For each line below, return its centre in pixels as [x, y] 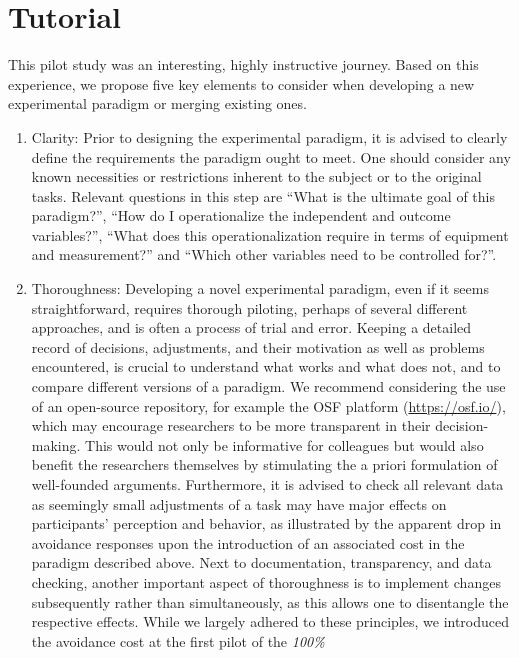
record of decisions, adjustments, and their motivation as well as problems [258, 346]
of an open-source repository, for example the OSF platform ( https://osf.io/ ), [268, 405]
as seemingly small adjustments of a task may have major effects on [239, 503]
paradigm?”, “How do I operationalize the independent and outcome [241, 215]
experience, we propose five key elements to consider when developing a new [241, 83]
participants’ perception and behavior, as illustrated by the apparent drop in [266, 523]
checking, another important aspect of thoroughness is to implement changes [266, 581]
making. [56, 444]
